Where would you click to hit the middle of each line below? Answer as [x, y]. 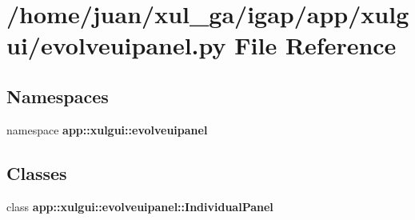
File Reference [315, 45]
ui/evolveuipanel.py [116, 45]
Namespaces [58, 96]
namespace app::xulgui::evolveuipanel [107, 129]
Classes [37, 172]
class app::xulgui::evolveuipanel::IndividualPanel [140, 206]
